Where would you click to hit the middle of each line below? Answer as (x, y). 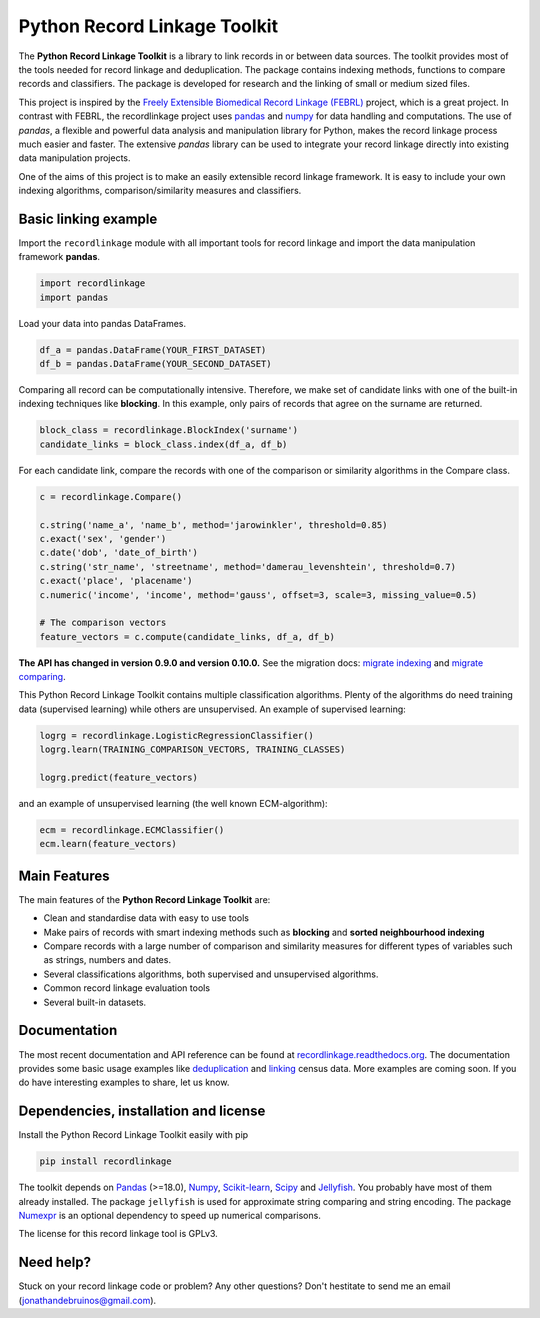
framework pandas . (59, 257)
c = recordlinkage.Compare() (111, 496)
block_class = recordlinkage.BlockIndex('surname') (169, 430)
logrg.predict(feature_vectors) (119, 778)
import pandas (74, 297)
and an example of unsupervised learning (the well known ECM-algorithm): (173, 804)
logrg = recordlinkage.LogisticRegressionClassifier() (176, 735)
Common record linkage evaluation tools (126, 988)
